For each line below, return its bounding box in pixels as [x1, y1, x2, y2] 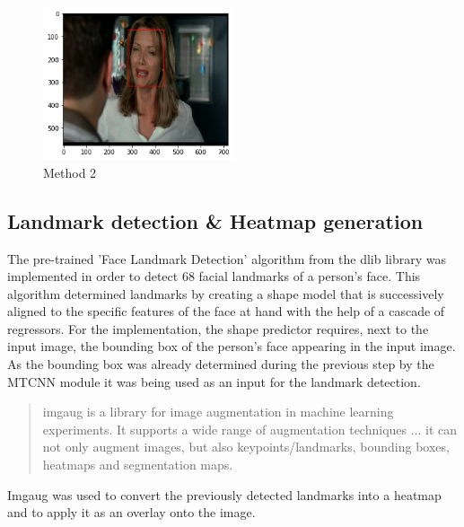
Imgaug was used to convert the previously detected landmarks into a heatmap [7, 485, 442, 504]
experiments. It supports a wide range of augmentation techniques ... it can [42, 419, 458, 438]
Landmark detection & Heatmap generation [7, 206, 424, 234]
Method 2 [43, 162, 97, 181]
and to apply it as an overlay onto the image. [7, 503, 256, 522]
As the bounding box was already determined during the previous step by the [7, 355, 434, 373]
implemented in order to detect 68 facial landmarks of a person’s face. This [7, 267, 421, 285]
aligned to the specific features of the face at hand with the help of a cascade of [7, 302, 445, 321]
